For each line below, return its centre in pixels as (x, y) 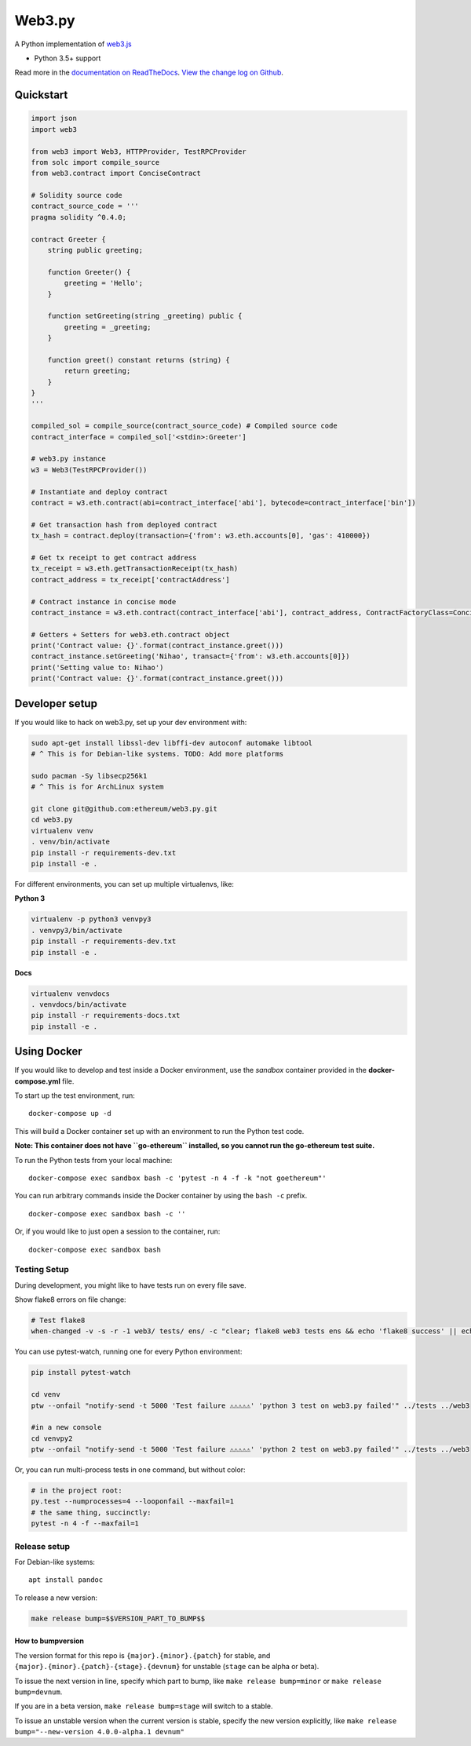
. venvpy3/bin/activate (77, 930)
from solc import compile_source (95, 162)
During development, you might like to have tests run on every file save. (130, 1285)
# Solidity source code (77, 195)
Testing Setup (42, 1270)
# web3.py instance (68, 459)
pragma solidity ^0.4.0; (79, 217)
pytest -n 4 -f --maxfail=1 (85, 1524)
